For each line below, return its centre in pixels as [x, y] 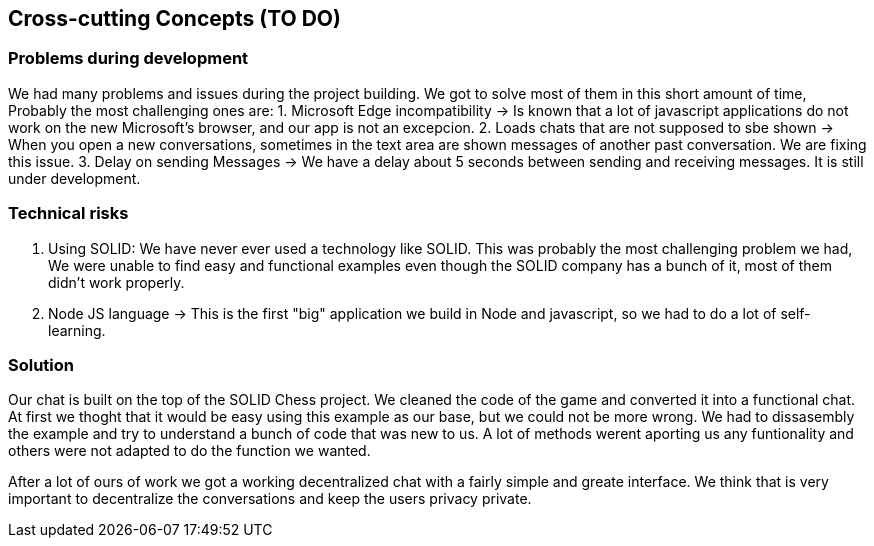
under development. [74, 178]
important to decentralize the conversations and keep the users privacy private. [270, 499]
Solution [41, 364]
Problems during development [128, 58]
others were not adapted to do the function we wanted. [189, 451]
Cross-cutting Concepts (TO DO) [174, 18]
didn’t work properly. [116, 282]
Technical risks [68, 213]
